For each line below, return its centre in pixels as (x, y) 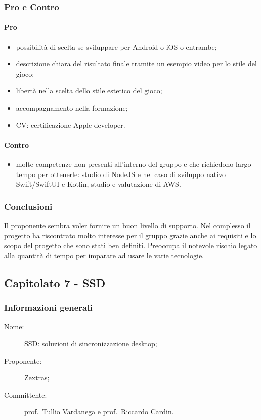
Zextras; (37, 378)
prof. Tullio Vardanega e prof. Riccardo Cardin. (99, 412)
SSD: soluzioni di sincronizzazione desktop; (91, 343)
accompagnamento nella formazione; (72, 108)
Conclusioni (28, 206)
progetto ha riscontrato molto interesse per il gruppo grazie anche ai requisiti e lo (130, 235)
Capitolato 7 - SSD (55, 282)
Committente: (26, 394)
